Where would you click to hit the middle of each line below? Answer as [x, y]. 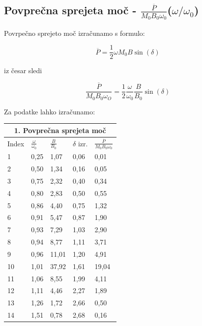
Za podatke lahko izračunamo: [50, 111]
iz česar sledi [23, 70]
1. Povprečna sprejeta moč [60, 130]
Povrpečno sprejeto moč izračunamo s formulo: [74, 33]
